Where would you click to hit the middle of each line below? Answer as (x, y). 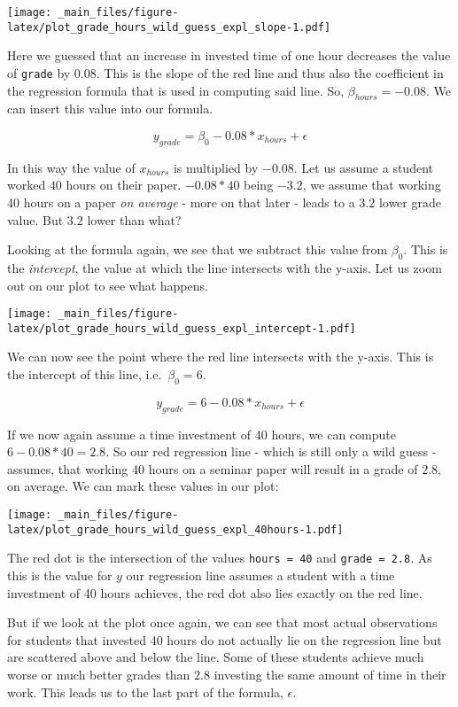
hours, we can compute (334, 434)
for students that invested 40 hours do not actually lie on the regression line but (225, 639)
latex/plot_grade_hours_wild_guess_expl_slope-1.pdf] (169, 27)
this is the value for (60, 575)
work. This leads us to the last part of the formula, (145, 691)
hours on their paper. (124, 185)
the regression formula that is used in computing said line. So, (176, 90)
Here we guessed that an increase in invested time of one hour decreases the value (229, 55)
